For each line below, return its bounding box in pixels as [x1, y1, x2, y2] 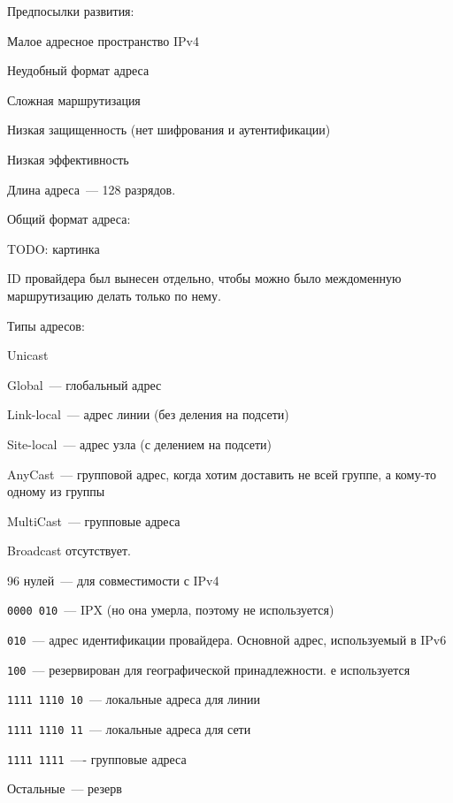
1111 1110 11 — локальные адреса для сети [7, 720, 251, 738]
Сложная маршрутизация [7, 90, 141, 109]
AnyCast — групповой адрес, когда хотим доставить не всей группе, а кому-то [7, 464, 437, 483]
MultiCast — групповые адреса [7, 511, 180, 530]
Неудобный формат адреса [7, 61, 150, 80]
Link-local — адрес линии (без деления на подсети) [7, 405, 289, 424]
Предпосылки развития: [7, 2, 134, 19]
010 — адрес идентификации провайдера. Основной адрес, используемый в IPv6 [7, 631, 447, 649]
